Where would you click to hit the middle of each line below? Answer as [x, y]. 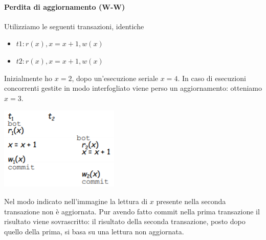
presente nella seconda [191, 201]
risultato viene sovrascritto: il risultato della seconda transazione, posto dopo [125, 221]
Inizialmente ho [28, 78]
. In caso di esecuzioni [212, 78]
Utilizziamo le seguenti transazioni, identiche [74, 26]
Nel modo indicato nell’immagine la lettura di [76, 201]
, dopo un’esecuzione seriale [115, 78]
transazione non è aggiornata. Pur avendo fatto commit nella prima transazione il [132, 211]
